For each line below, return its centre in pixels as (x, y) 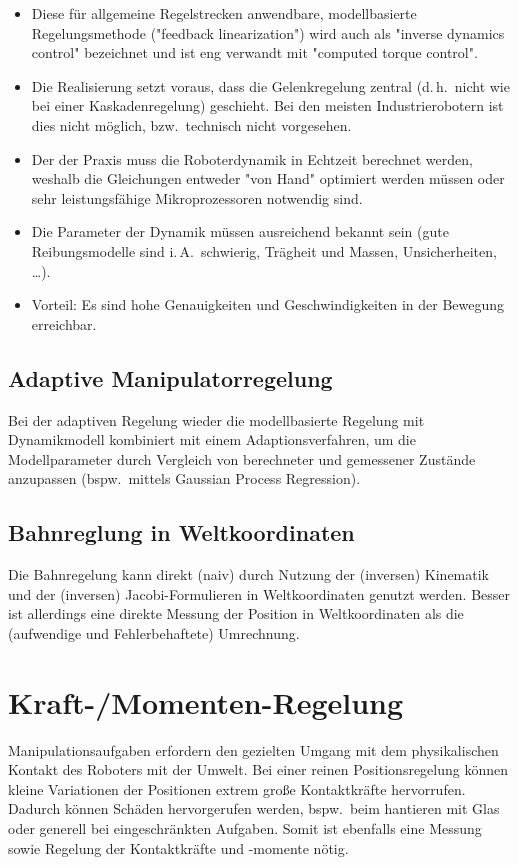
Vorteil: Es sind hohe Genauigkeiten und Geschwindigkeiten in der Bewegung (268, 304)
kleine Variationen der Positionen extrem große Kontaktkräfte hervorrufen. (237, 788)
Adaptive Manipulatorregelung (170, 377)
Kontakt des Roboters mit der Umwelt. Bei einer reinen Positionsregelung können (258, 769)
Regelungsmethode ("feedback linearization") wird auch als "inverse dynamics (268, 32)
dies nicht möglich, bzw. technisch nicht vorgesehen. (191, 124)
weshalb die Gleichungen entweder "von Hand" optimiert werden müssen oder (268, 178)
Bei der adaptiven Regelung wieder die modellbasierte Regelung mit (216, 419)
